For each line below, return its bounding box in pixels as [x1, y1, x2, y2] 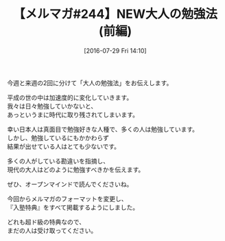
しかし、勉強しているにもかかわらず [7, 133, 110, 141]
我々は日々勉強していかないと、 [7, 102, 97, 110]
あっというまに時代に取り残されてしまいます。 [7, 111, 139, 119]
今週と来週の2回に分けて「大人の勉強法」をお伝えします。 [7, 78, 173, 87]
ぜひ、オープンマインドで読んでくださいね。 [7, 180, 133, 188]
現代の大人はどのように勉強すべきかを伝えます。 [7, 165, 145, 174]
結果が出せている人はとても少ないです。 [7, 142, 121, 150]
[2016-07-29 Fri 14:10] [84, 46, 147, 55]
